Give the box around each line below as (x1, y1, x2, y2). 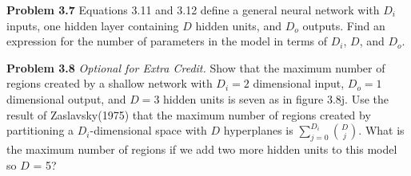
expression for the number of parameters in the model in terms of (6, 33, 328, 49)
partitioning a (6, 122, 74, 139)
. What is (358, 122, 405, 139)
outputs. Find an (302, 17, 385, 33)
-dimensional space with (90, 122, 207, 139)
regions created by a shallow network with (6, 75, 213, 92)
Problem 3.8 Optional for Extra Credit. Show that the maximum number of (6, 59, 385, 76)
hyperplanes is (223, 122, 293, 139)
